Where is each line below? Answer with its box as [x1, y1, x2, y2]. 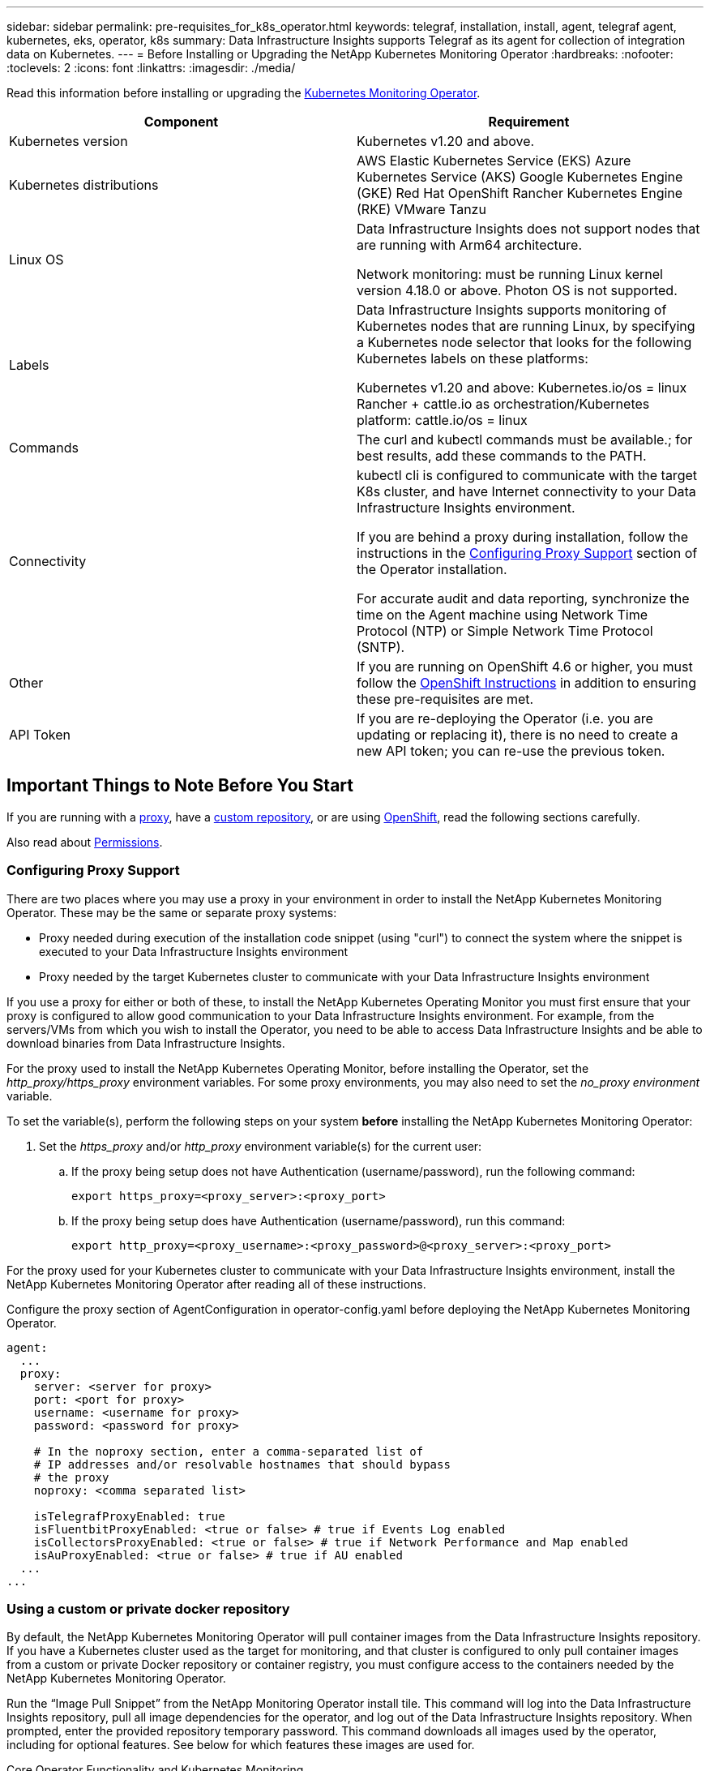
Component [143, 114, 219, 130]
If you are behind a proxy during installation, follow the [357, 529, 689, 545]
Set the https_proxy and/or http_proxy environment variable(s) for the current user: [39, 1138, 482, 1153]
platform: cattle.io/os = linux [357, 412, 528, 428]
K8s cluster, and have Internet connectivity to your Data [357, 483, 696, 500]
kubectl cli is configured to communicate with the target [357, 467, 697, 483]
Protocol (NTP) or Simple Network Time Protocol [357, 623, 653, 639]
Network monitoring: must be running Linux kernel [357, 266, 663, 282]
